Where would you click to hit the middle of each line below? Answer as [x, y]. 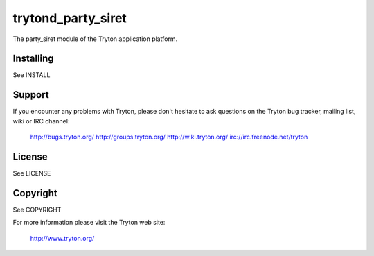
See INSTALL [32, 75]
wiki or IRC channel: [41, 121]
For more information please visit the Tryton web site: [89, 223]
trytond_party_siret [70, 18]
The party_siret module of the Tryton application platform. [95, 39]
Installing [34, 59]
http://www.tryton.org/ [62, 238]
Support [31, 95]
